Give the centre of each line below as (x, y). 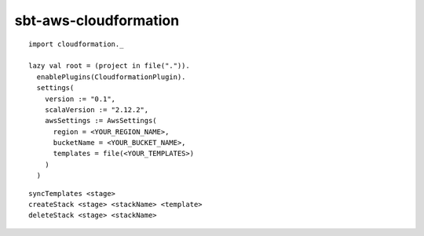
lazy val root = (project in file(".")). (109, 66)
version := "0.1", (80, 99)
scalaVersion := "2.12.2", (97, 109)
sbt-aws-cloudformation (97, 20)
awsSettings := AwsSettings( (101, 121)
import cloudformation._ (76, 44)
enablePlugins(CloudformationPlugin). (111, 77)
